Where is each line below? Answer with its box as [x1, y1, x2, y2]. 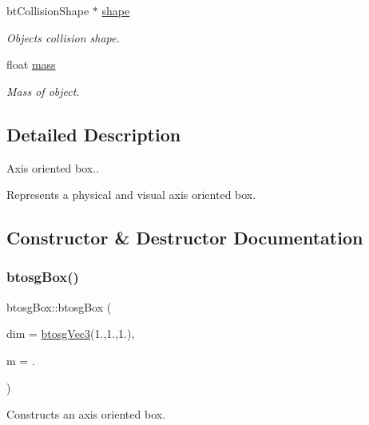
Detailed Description [6, 121, 181, 146]
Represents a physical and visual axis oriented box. [6, 186, 256, 203]
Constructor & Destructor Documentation [6, 225, 363, 250]
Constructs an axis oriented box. [6, 406, 166, 423]
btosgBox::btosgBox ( [6, 298, 112, 315]
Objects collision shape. [6, 29, 120, 46]
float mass [6, 56, 56, 73]
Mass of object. [6, 82, 80, 99]
